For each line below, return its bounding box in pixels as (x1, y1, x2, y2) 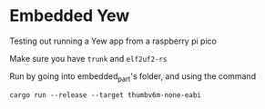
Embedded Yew (9, 5, 130, 26)
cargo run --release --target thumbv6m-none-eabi (9, 90, 202, 100)
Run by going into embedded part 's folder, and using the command (9, 70, 257, 84)
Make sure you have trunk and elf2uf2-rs (9, 53, 168, 64)
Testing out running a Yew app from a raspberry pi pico (9, 35, 217, 46)
